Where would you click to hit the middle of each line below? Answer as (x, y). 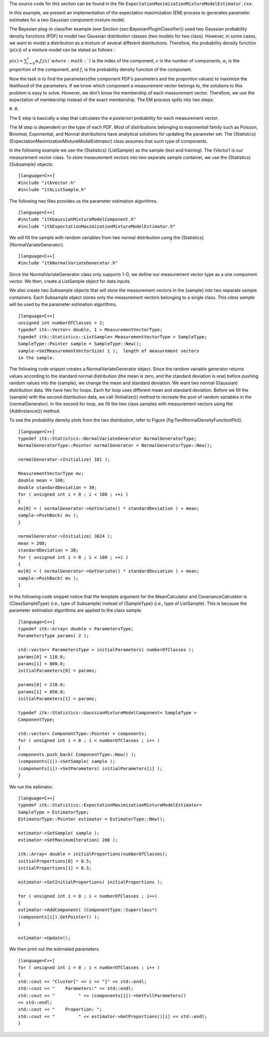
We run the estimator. (31, 786)
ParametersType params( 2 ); (54, 636)
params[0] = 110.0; (42, 657)
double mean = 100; (42, 481)
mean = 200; (33, 543)
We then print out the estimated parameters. (55, 949)
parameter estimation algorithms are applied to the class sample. (76, 610)
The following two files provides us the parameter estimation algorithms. (83, 201)
